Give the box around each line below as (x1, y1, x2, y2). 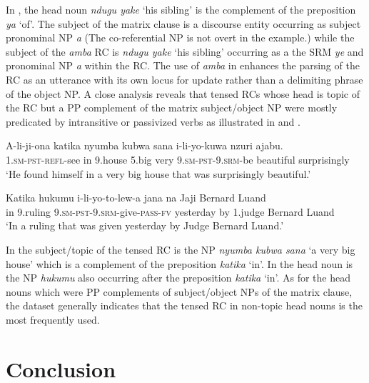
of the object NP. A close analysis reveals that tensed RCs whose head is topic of (6, 86, 360, 101)
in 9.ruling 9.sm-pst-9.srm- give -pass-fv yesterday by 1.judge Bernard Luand (6, 204, 335, 219)
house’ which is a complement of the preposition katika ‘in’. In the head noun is (6, 256, 353, 271)
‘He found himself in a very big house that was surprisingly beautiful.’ (6, 166, 311, 181)
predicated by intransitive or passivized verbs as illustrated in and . (6, 114, 300, 129)
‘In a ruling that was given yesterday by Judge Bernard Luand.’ (6, 218, 284, 233)
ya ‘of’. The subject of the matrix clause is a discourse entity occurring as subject (6, 16, 361, 31)
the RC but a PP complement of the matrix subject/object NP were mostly (6, 100, 338, 115)
